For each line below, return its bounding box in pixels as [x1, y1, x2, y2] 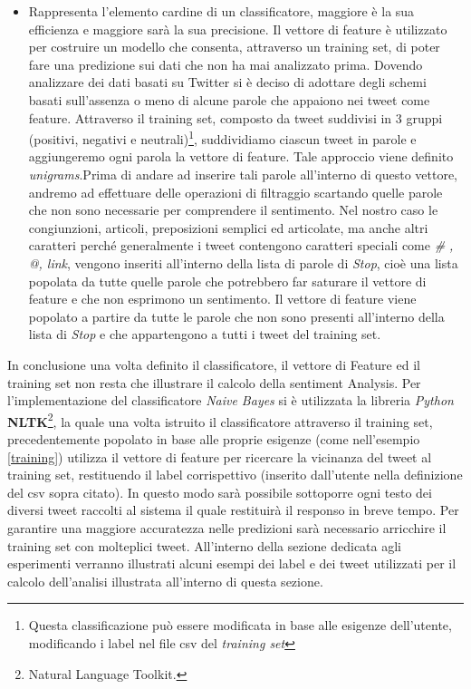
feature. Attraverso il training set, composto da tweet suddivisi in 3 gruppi [28, 108, 443, 127]
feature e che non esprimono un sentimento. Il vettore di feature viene [28, 289, 417, 308]
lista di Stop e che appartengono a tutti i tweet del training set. [28, 325, 381, 344]
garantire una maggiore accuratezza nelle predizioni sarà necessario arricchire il [7, 518, 447, 537]
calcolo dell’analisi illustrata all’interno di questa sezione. [7, 571, 323, 590]
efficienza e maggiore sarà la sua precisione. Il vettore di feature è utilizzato [28, 19, 447, 38]
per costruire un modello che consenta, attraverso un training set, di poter [28, 37, 440, 56]
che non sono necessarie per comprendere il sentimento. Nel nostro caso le [28, 200, 438, 219]
